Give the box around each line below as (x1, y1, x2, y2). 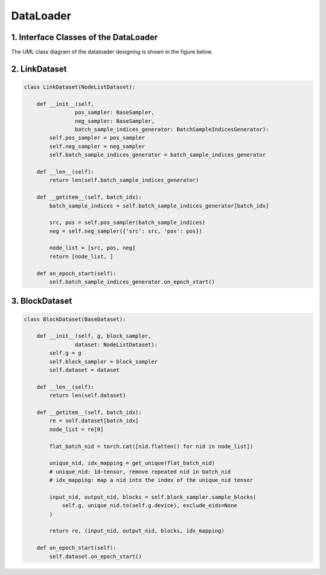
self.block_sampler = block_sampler (49, 358, 158, 365)
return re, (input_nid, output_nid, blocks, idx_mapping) (49, 527, 225, 534)
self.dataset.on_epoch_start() (49, 553, 142, 560)
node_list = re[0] (49, 425, 104, 433)
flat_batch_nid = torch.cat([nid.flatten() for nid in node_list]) (49, 442, 254, 450)
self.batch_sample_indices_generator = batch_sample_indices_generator (49, 151, 266, 159)
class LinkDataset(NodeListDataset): (24, 84, 136, 91)
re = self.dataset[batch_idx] (49, 418, 139, 424)
